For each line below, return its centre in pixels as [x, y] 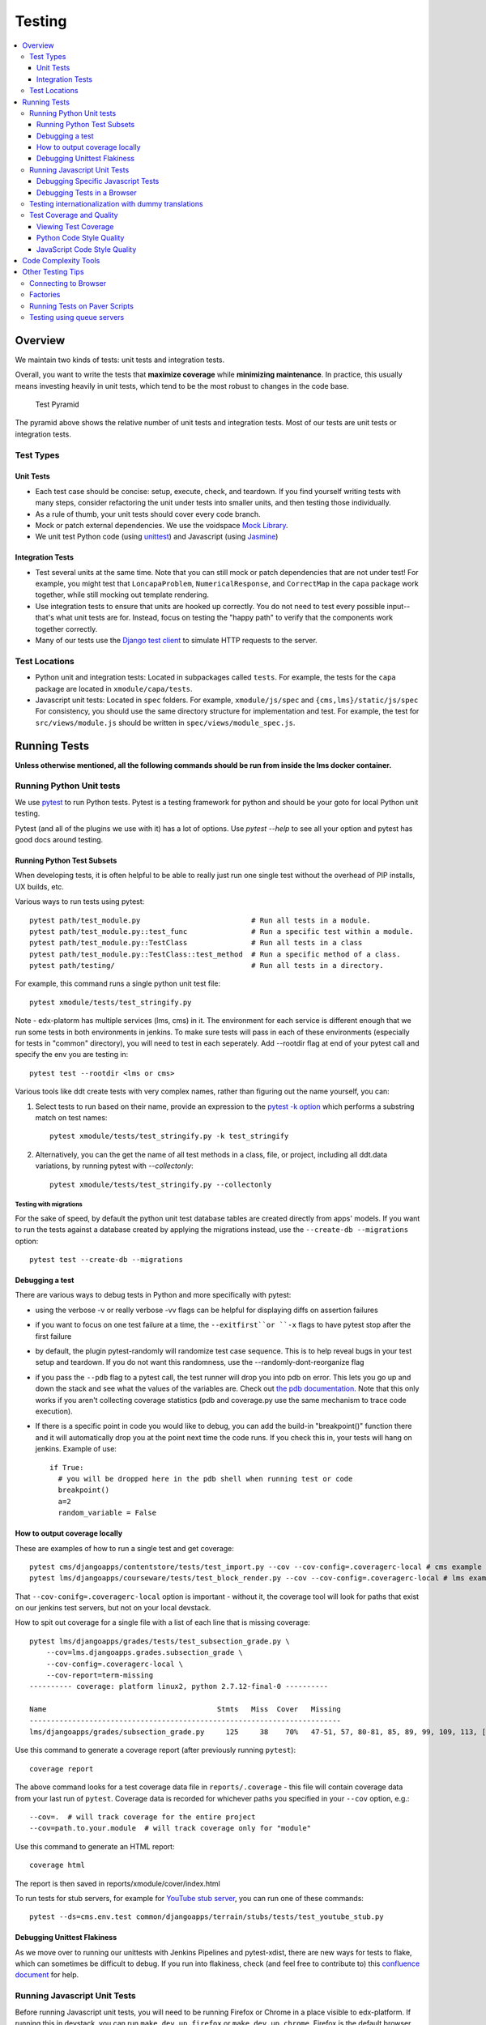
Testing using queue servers [77, 317]
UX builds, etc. [40, 886]
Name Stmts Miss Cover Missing [185, 1710]
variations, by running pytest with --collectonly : [114, 1166]
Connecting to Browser [68, 283]
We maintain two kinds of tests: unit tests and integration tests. [120, 360]
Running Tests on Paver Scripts [81, 306]
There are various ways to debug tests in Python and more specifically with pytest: [153, 1295]
